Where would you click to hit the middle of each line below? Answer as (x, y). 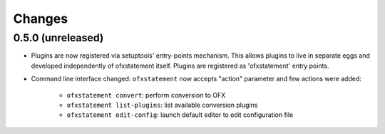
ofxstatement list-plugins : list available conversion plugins (162, 105)
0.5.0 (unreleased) (58, 38)
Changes (40, 19)
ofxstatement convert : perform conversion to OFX (146, 95)
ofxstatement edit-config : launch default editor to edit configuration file (180, 115)
